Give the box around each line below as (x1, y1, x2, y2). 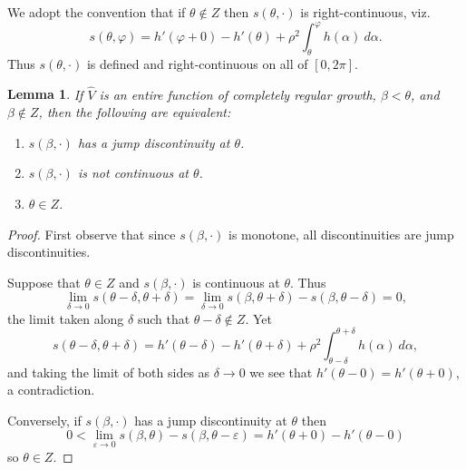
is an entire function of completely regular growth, (99, 84, 376, 103)
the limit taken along (7, 308, 124, 328)
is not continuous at (77, 163, 189, 182)
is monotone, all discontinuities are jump (228, 224, 454, 243)
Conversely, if (7, 410, 82, 429)
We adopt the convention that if (7, 3, 186, 21)
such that (137, 308, 190, 328)
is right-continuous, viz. (300, 3, 431, 21)
